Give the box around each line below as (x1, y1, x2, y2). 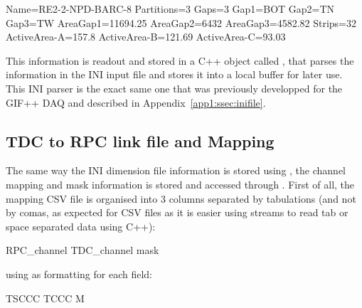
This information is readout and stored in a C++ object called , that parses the (6, 53, 354, 68)
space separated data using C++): (6, 218, 156, 233)
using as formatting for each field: (6, 266, 152, 281)
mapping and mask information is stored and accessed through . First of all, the (6, 176, 355, 191)
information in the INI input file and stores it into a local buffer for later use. (6, 67, 343, 82)
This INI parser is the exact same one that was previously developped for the (6, 80, 343, 95)
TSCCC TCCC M (6, 290, 85, 305)
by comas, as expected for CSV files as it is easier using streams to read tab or (6, 205, 348, 220)
